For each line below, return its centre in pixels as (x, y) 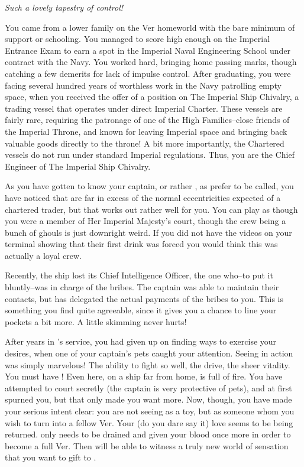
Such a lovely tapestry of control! (64, 7)
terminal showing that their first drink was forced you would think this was (141, 244)
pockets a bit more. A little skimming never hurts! (96, 321)
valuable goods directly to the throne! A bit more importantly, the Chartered (145, 143)
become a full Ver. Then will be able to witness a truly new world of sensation (147, 445)
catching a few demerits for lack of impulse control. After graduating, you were (148, 73)
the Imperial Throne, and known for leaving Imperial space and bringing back (146, 131)
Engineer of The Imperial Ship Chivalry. (78, 166)
